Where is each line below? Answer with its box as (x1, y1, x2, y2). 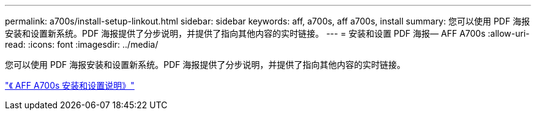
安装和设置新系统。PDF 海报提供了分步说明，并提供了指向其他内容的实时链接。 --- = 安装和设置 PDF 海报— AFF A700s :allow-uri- (5, 28, 530, 39)
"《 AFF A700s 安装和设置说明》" (5, 80, 135, 91)
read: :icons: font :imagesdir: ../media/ (5, 39, 158, 50)
